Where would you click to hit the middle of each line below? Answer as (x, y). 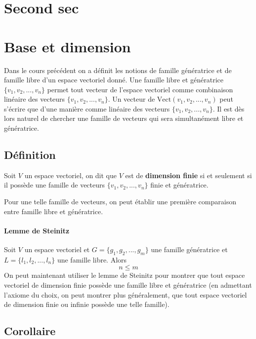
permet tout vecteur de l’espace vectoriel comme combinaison (140, 89)
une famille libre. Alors (92, 259)
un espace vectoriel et (57, 249)
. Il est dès (229, 108)
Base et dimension (67, 46)
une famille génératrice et (189, 249)
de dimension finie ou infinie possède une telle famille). (87, 304)
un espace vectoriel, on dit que (71, 175)
